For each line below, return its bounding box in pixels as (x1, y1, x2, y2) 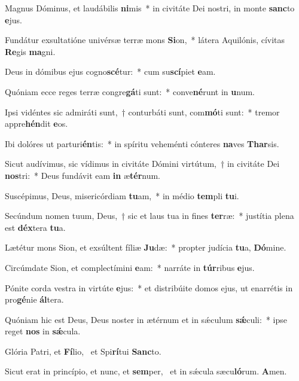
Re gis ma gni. (5, 45, 56, 57)
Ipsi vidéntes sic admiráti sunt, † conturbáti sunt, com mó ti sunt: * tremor (5, 105, 280, 118)
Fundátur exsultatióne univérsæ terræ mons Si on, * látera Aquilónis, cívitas (5, 33, 285, 46)
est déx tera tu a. (5, 221, 66, 233)
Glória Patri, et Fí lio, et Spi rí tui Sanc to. (5, 345, 161, 357)
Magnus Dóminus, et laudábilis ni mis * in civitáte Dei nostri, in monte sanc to (5, 2, 295, 14)
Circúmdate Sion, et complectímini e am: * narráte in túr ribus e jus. (5, 261, 255, 273)
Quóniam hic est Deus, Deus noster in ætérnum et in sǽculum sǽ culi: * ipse (5, 313, 287, 325)
